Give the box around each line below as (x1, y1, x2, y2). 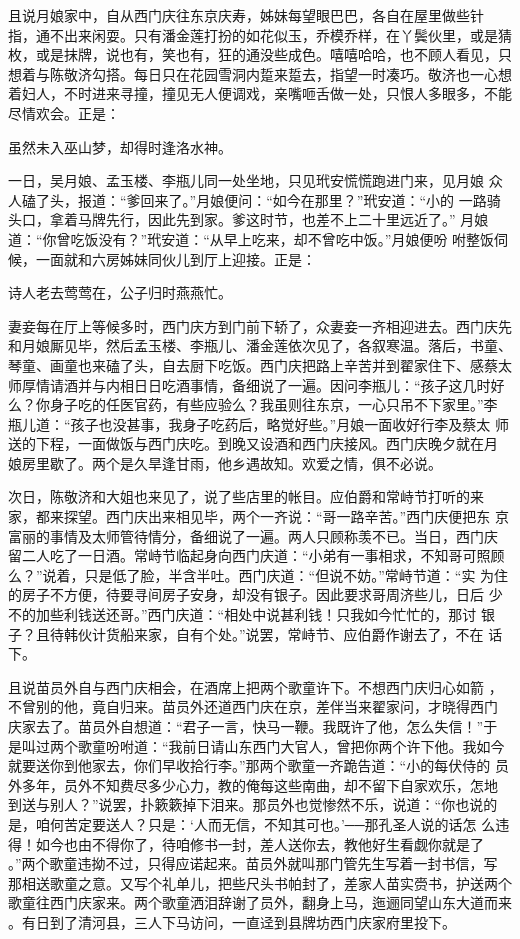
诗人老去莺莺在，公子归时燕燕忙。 (8, 282, 232, 303)
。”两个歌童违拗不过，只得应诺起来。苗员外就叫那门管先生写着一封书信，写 (8, 853, 498, 874)
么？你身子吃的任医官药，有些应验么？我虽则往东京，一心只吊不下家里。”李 (8, 394, 498, 415)
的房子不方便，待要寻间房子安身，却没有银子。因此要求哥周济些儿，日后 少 (8, 584, 503, 605)
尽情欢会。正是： (8, 102, 120, 123)
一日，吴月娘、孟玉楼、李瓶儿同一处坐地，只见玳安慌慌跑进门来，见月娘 (8, 170, 484, 191)
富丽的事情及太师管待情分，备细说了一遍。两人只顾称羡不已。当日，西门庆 (8, 525, 498, 546)
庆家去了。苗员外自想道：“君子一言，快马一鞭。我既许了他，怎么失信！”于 (8, 716, 498, 736)
